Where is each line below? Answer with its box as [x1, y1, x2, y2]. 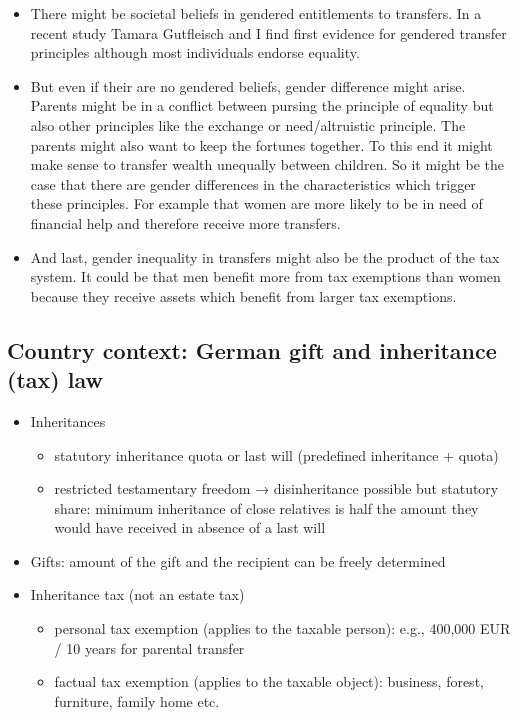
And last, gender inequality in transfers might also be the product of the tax [30, 246, 500, 267]
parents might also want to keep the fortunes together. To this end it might [30, 134, 493, 155]
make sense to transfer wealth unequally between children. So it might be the [30, 154, 505, 175]
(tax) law [7, 364, 103, 395]
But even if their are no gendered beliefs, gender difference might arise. [30, 75, 466, 96]
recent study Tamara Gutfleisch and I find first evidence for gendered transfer [30, 22, 507, 43]
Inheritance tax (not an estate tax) [30, 584, 245, 605]
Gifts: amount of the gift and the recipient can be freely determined [30, 550, 446, 571]
